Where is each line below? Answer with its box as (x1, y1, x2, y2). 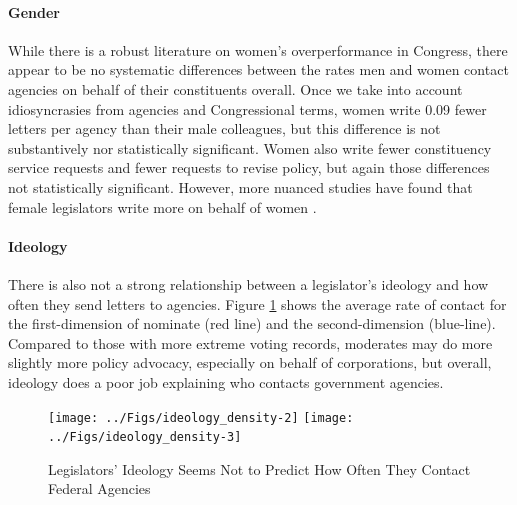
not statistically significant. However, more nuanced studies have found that (8, 176, 473, 197)
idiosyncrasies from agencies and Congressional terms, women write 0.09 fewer (8, 98, 487, 119)
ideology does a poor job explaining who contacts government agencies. (8, 371, 444, 392)
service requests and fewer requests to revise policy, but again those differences (8, 157, 490, 178)
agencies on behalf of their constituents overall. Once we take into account (8, 78, 463, 99)
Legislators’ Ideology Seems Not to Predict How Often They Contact (48, 458, 471, 479)
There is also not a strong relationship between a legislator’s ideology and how (8, 273, 489, 294)
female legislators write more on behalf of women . (8, 196, 317, 217)
